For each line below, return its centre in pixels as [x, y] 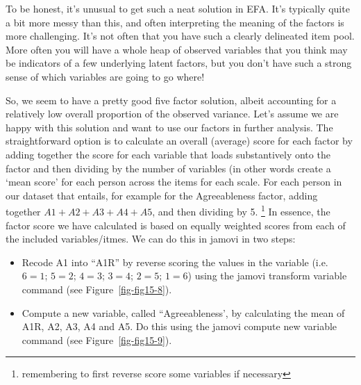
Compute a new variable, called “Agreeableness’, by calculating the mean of [183, 312]
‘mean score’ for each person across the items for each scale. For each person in [174, 182]
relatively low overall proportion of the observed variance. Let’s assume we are [172, 114]
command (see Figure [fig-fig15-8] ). [97, 289]
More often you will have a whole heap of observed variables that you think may [177, 49]
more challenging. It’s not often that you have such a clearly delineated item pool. [180, 36]
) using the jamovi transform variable [267, 276]
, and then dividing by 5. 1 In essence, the [241, 210]
